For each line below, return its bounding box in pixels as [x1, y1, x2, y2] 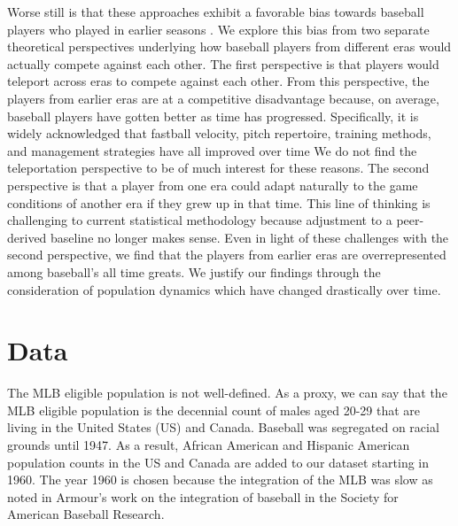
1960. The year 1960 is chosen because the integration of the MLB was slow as [7, 470, 433, 489]
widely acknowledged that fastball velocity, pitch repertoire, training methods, [7, 124, 431, 143]
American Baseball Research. [7, 505, 165, 523]
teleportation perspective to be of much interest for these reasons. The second [7, 159, 430, 177]
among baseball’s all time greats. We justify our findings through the [7, 262, 381, 281]
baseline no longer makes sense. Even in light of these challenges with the [50, 228, 449, 246]
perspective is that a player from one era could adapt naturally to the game [7, 175, 418, 194]
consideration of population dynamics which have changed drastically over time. [7, 280, 441, 298]
